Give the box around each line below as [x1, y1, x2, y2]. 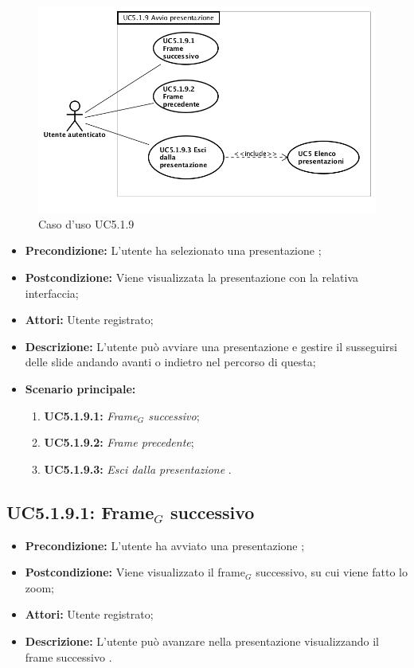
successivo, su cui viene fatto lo [256, 564, 408, 580]
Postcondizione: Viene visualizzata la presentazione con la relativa [25, 269, 359, 286]
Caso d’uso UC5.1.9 [38, 215, 135, 232]
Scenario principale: [25, 381, 136, 397]
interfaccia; [25, 284, 79, 301]
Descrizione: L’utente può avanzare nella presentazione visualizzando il [25, 632, 379, 649]
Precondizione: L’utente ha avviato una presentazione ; [25, 537, 305, 553]
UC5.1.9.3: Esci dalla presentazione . [44, 460, 232, 477]
